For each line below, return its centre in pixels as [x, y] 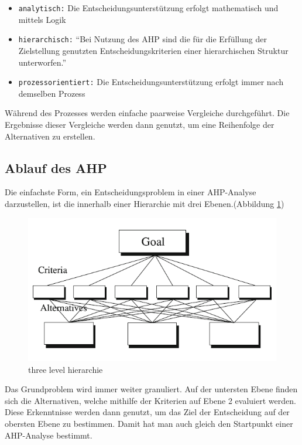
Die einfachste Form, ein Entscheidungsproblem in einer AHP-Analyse [131, 192]
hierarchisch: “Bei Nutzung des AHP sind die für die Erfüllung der [143, 39]
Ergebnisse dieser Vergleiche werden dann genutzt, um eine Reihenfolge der [140, 124]
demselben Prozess [52, 93]
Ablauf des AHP [56, 167]
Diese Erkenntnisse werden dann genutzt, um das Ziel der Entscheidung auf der [147, 412]
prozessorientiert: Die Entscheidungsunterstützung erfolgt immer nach [151, 82]
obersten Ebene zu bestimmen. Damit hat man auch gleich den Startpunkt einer [149, 424]
